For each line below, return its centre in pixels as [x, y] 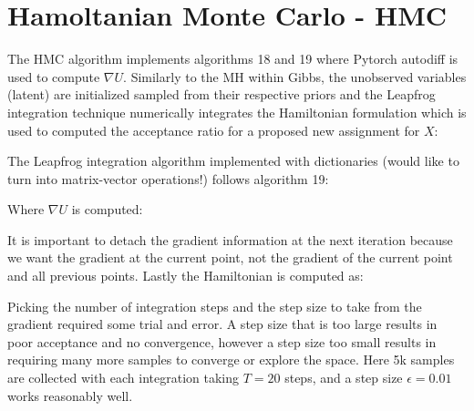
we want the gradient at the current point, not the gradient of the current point [230, 257]
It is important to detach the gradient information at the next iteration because [230, 239]
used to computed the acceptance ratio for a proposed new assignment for [214, 130]
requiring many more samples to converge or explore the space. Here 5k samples [231, 360]
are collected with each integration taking [124, 378]
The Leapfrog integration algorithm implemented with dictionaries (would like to [233, 161]
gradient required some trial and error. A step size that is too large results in [222, 324]
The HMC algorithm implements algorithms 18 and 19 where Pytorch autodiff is [233, 59]
